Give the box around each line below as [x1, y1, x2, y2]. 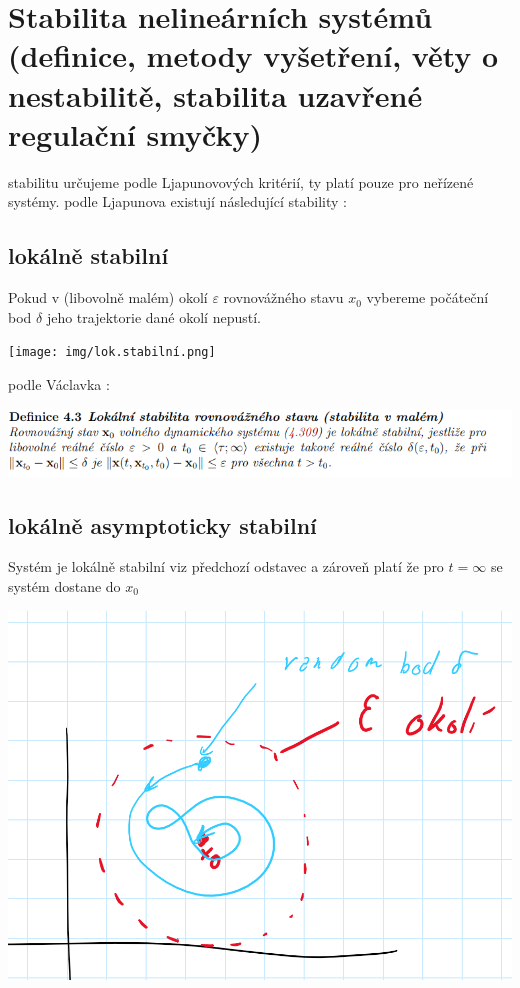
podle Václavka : [8, 373, 110, 394]
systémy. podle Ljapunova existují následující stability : [8, 191, 347, 212]
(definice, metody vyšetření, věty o [8, 35, 499, 76]
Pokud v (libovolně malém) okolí [8, 287, 208, 308]
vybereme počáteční [366, 287, 489, 308]
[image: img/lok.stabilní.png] [8, 345, 216, 360]
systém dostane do [8, 575, 121, 596]
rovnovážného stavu [223, 287, 344, 308]
